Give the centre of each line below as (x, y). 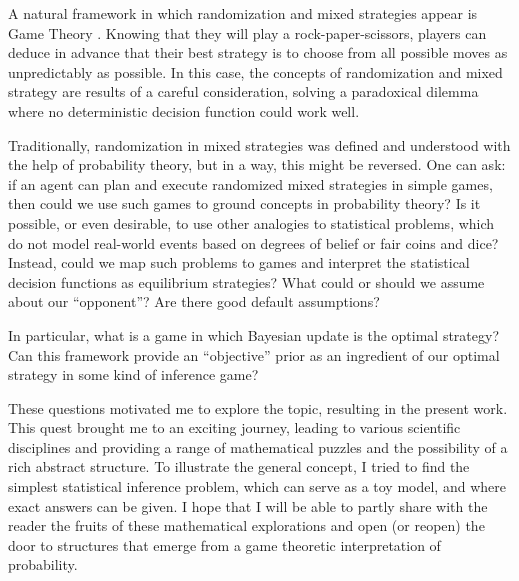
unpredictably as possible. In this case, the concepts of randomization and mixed (255, 71)
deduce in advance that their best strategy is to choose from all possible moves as (258, 52)
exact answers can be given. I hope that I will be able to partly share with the (248, 505)
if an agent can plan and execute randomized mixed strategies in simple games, (250, 183)
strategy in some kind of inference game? (133, 374)
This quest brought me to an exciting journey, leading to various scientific (234, 427)
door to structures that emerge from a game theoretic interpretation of (224, 544)
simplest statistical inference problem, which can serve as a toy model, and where (257, 486)
